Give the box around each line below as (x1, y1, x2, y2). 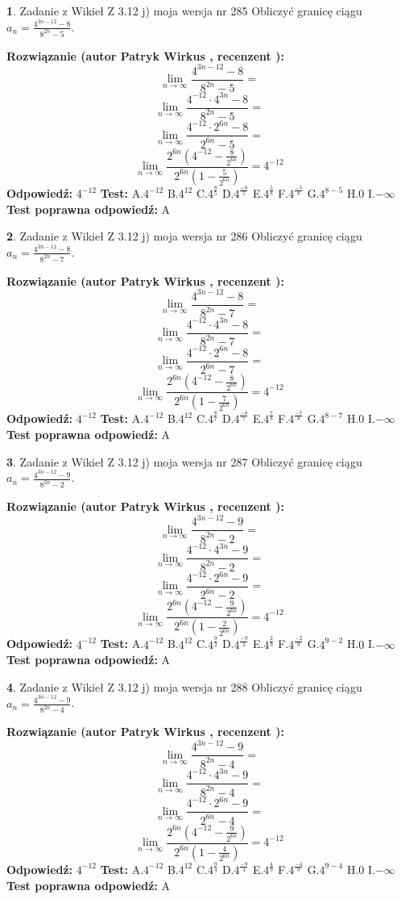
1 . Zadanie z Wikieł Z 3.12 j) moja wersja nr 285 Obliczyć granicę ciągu (6, 2, 362, 19)
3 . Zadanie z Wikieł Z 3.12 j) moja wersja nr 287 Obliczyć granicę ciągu (6, 453, 362, 470)
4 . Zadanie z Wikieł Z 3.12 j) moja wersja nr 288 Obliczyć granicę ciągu (6, 678, 362, 695)
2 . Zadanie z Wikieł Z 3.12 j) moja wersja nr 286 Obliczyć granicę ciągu (6, 228, 362, 245)
